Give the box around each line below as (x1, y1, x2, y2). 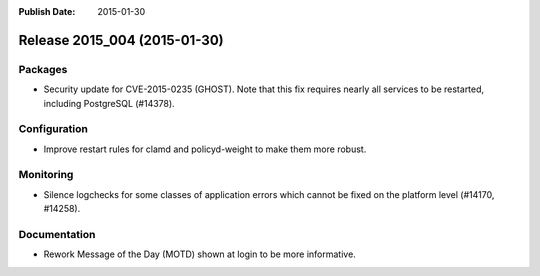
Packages (18, 62, 68, 76)
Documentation (18, 227, 96, 241)
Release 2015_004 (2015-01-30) (18, 31, 224, 49)
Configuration (18, 122, 89, 136)
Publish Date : (18, 6, 76, 17)
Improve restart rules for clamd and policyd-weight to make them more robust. (43, 143, 367, 155)
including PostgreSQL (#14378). (43, 97, 175, 109)
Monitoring (18, 168, 74, 182)
